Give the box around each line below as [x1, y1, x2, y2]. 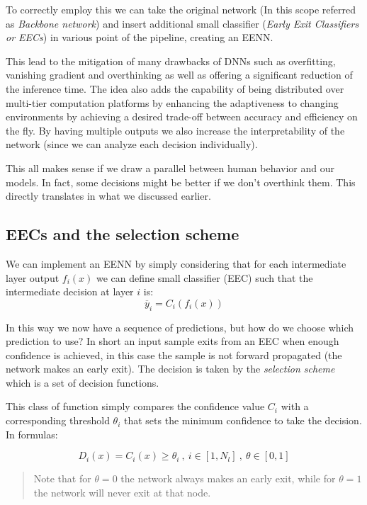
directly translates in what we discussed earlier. [6, 188, 211, 203]
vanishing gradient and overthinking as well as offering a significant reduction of [6, 67, 353, 82]
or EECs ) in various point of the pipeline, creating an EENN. [6, 30, 273, 45]
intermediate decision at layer [6, 284, 134, 299]
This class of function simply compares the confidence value [6, 399, 265, 414]
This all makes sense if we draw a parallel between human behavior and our [6, 160, 334, 175]
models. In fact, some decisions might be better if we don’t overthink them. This [6, 174, 356, 189]
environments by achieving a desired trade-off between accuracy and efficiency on [6, 109, 358, 124]
